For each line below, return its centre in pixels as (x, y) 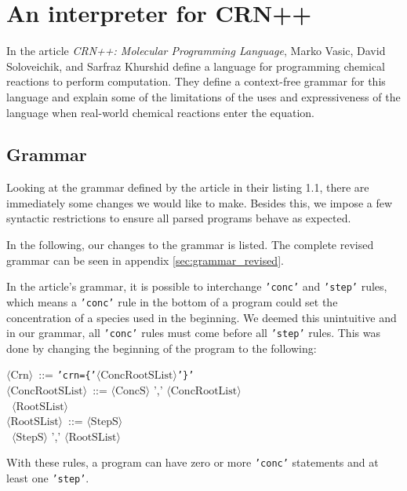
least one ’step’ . (48, 478)
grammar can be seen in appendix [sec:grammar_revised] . (145, 260)
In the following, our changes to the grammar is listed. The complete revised (190, 245)
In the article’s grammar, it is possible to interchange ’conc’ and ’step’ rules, (197, 286)
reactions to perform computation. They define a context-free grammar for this (196, 81)
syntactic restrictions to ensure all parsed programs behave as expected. (179, 218)
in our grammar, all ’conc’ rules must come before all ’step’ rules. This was (193, 333)
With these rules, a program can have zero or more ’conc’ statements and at (193, 462)
